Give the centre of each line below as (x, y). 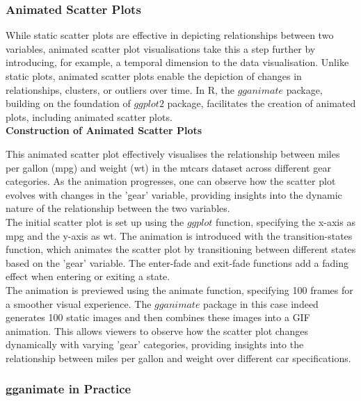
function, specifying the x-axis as (286, 221)
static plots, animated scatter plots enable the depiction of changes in (154, 76)
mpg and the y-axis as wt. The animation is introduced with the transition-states (179, 235)
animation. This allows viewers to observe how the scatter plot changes (157, 330)
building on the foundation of (68, 103)
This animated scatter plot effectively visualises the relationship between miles (173, 153)
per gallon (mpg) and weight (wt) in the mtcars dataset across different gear (168, 167)
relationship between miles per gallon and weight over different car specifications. (178, 358)
